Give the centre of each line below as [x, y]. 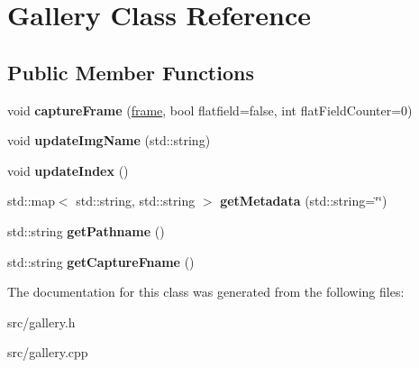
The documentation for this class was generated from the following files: [206, 292]
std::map [31, 201]
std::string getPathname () [86, 230]
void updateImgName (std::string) [109, 140]
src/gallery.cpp [48, 352]
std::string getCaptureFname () [101, 261]
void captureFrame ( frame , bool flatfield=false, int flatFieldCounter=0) [210, 110]
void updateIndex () [68, 170]
